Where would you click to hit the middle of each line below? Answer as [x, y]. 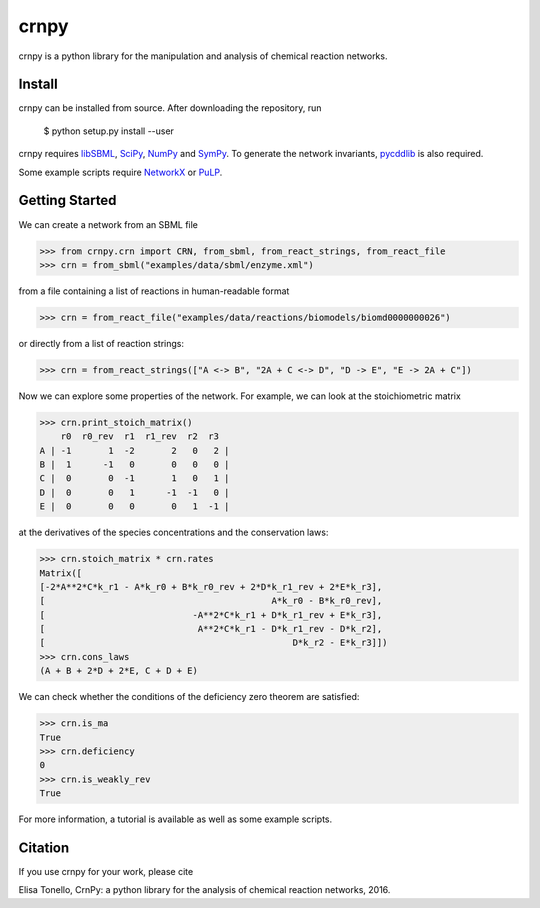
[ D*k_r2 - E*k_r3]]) [213, 643]
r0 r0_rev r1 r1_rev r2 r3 [140, 436]
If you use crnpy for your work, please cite [106, 872]
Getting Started [67, 200]
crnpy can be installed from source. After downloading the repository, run [170, 108]
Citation [44, 847]
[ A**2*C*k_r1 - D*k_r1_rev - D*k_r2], [211, 629]
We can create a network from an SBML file [108, 224]
